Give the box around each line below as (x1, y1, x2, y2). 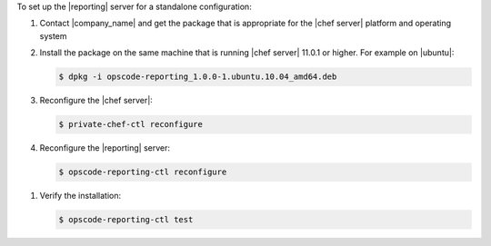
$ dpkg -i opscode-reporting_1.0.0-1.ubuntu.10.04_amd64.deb (58, 72, 337, 82)
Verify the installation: (39, 191, 122, 202)
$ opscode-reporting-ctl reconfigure (58, 167, 227, 177)
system (39, 30, 67, 41)
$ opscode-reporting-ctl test (58, 214, 194, 225)
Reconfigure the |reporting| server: (39, 143, 170, 153)
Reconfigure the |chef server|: (39, 95, 154, 106)
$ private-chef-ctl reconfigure (58, 119, 204, 130)
